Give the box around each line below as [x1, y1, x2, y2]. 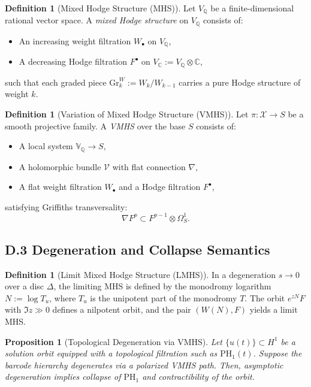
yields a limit [249, 303, 298, 316]
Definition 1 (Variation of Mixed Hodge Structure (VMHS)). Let [5, 108, 249, 120]
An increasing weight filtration [19, 34, 131, 47]
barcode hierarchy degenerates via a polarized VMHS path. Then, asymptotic [5, 358, 283, 371]
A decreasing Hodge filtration [19, 55, 128, 68]
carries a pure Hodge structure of [179, 75, 301, 88]
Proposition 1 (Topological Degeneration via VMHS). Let [5, 335, 223, 347]
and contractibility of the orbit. [142, 370, 255, 383]
